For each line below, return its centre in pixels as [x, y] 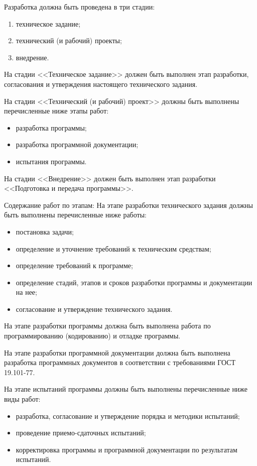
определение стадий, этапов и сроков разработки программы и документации [134, 282]
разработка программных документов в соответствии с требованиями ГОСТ [120, 362]
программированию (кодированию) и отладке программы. [92, 336]
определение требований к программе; [74, 265]
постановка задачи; [45, 231]
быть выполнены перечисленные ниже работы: [75, 215]
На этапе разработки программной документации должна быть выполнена [117, 352]
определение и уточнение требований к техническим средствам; [113, 248]
